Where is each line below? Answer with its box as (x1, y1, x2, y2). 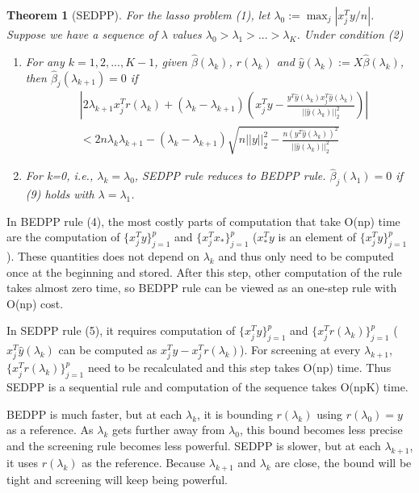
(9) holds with (25, 186, 94, 203)
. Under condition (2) (296, 26, 404, 42)
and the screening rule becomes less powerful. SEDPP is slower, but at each (6, 437, 381, 453)
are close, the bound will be (274, 453, 412, 470)
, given (154, 52, 187, 69)
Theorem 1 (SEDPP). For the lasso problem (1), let (6, 6, 270, 23)
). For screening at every (239, 341, 361, 358)
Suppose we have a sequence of (6, 26, 157, 42)
